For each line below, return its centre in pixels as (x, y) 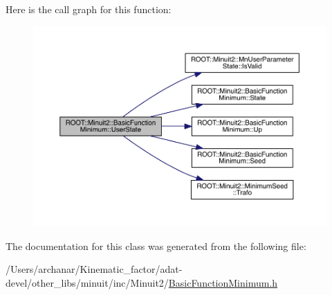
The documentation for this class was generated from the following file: (156, 245)
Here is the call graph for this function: (89, 9)
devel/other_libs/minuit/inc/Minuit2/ (87, 282)
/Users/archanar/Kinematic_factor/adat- (94, 269)
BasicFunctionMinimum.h (223, 282)
